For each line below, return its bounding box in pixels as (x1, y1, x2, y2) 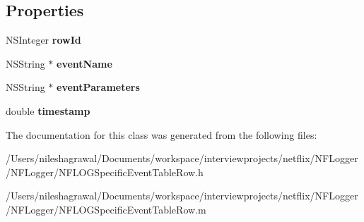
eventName (57, 56, 112, 70)
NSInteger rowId (6, 32, 81, 47)
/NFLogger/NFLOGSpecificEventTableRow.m (6, 202, 206, 216)
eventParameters (57, 80, 140, 94)
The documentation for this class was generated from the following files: (6, 127, 317, 142)
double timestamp (6, 103, 90, 118)
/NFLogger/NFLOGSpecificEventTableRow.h (6, 164, 204, 179)
